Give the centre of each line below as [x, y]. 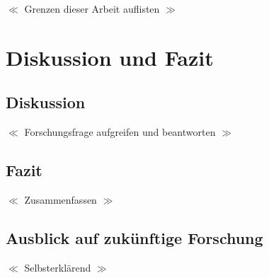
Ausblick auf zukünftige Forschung [134, 237]
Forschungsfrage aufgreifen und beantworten [120, 132]
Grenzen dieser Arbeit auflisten [92, 8]
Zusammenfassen [61, 199]
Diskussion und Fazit [110, 57]
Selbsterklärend [58, 267]
